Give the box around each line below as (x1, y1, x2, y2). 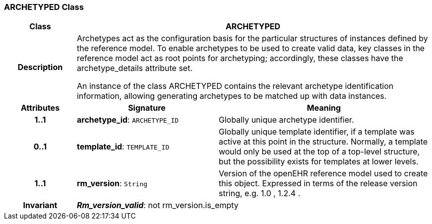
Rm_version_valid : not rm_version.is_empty (76, 200, 239, 211)
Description (17, 62, 63, 73)
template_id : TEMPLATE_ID (76, 142, 170, 152)
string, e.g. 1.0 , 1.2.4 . (218, 188, 301, 199)
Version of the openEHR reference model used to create (218, 168, 428, 179)
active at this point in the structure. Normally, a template (218, 137, 428, 147)
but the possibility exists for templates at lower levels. (218, 156, 419, 167)
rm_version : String (76, 178, 148, 189)
